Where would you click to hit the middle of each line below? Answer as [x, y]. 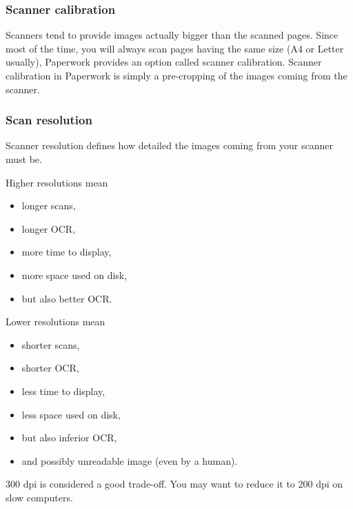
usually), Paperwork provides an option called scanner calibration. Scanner [164, 62]
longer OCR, [49, 228]
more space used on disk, [74, 275]
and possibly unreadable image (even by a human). [130, 460]
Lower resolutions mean [56, 321]
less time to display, [63, 391]
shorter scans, [51, 344]
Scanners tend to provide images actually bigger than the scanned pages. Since [172, 35]
